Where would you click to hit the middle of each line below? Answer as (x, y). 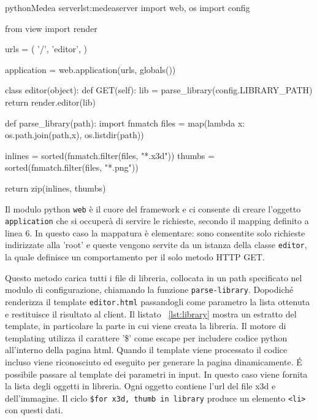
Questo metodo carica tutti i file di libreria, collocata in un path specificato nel (154, 277)
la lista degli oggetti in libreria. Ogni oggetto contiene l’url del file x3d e (140, 386)
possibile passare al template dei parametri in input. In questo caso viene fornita (156, 374)
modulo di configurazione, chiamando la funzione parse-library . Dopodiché (149, 290)
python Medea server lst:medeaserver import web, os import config (128, 7)
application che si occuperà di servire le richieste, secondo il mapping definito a (157, 221)
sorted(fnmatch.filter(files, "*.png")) (72, 167)
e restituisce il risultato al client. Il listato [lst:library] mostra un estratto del (151, 313)
